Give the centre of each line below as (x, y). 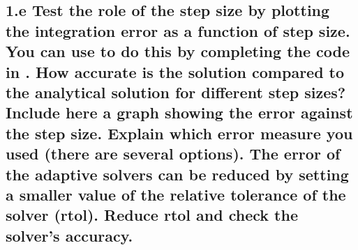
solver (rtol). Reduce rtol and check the (152, 215)
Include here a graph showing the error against (179, 112)
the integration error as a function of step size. (178, 30)
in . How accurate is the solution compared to (175, 71)
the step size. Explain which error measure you (179, 133)
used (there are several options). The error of (173, 154)
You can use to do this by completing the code (178, 51)
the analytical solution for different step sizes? (176, 92)
